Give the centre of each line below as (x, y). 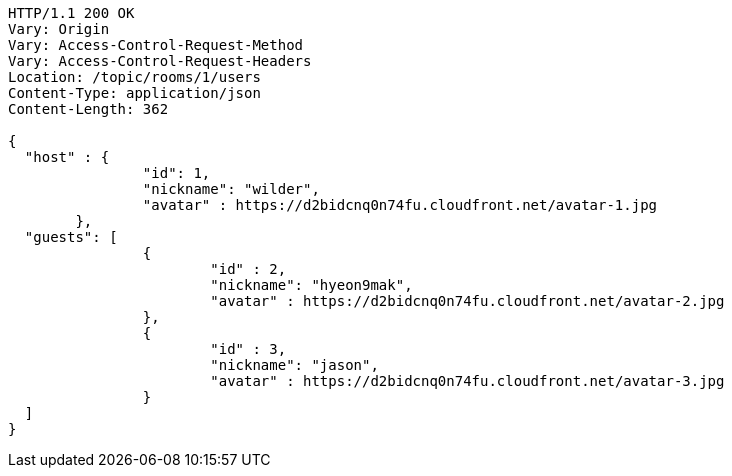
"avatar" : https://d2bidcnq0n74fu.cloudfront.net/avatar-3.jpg (467, 381)
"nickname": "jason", (294, 365)
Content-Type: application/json (134, 93)
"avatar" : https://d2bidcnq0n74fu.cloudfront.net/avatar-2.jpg (467, 301)
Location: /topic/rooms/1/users (134, 77)
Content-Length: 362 (88, 109)
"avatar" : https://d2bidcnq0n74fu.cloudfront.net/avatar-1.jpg (400, 205)
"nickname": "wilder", (231, 189)
